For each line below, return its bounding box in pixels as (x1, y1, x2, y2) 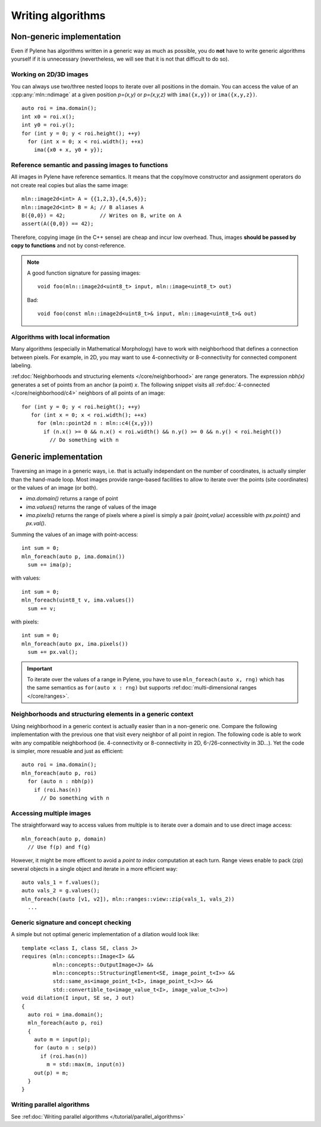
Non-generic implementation (11, 32, 121, 42)
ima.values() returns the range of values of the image (26, 503, 157, 511)
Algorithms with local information (11, 333, 110, 341)
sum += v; (27, 605, 56, 612)
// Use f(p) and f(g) (27, 843, 91, 850)
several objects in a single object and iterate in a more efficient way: (11, 865, 178, 872)
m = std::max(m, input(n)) (46, 1061, 125, 1068)
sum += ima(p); (27, 562, 72, 568)
